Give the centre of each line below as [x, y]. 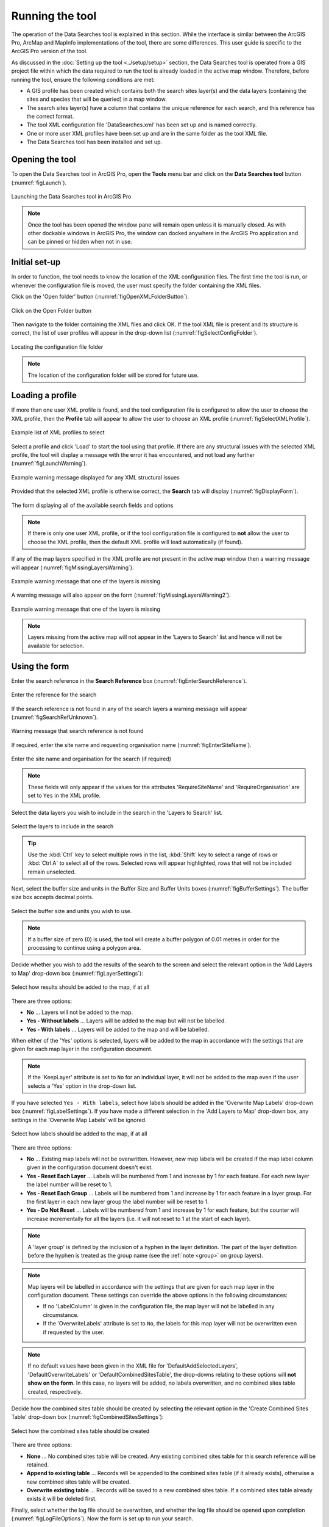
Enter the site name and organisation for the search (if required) [91, 759]
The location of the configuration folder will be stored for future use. [113, 375]
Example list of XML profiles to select [58, 432]
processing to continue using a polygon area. [84, 947]
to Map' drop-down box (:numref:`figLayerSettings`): [77, 973]
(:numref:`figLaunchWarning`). [49, 464]
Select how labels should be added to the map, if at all [79, 1134]
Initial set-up [36, 262]
